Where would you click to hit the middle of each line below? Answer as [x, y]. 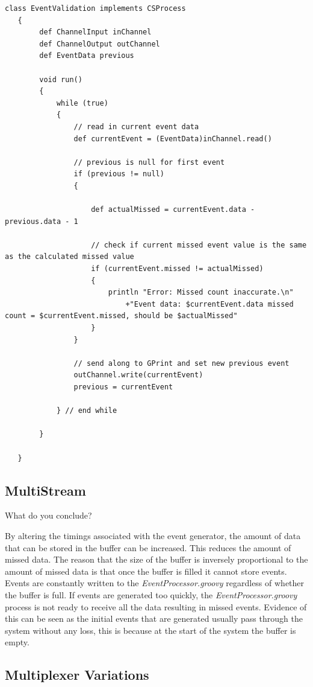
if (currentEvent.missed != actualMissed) [177, 269]
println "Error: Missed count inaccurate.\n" [201, 292]
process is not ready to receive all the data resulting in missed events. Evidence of [156, 606]
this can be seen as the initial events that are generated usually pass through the [154, 618]
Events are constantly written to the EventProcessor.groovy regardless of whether [155, 583]
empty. [17, 642]
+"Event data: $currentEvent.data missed [209, 304]
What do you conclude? [48, 515]
